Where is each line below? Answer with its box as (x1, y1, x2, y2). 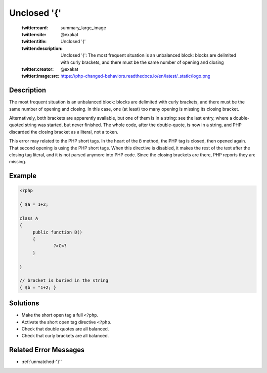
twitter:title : (21, 39, 47, 45)
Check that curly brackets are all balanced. (21, 333, 109, 339)
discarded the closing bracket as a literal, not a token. (9, 129, 119, 135)
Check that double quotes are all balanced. (21, 326, 109, 332)
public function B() (32, 229, 83, 235)
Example (9, 172, 37, 180)
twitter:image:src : (21, 73, 60, 79)
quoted (9, 122, 24, 128)
